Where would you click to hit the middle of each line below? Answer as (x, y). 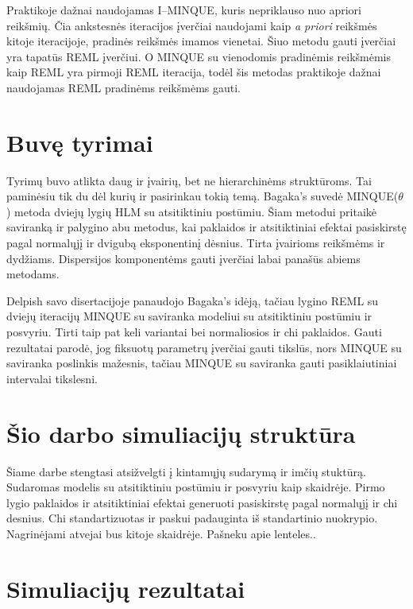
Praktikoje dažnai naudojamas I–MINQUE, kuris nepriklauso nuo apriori (184, 10)
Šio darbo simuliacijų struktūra (181, 433)
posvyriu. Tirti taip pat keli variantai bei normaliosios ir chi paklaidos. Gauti (194, 332)
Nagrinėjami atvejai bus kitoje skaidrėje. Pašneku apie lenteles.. (161, 533)
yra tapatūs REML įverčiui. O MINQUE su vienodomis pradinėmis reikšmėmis (199, 56)
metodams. (33, 274)
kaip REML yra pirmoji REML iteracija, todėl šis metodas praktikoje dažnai (194, 72)
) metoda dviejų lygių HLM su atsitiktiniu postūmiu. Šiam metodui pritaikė (192, 211)
